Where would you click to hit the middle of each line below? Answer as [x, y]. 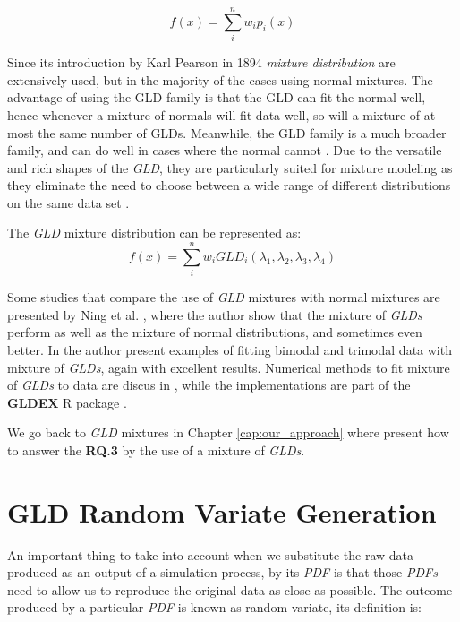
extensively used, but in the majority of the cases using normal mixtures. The [220, 79]
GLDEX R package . [67, 402]
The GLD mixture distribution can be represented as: [154, 233]
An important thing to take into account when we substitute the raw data [211, 554]
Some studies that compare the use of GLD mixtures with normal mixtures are [224, 297]
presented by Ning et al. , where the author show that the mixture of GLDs [215, 314]
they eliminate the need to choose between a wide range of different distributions [229, 185]
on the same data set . [68, 202]
